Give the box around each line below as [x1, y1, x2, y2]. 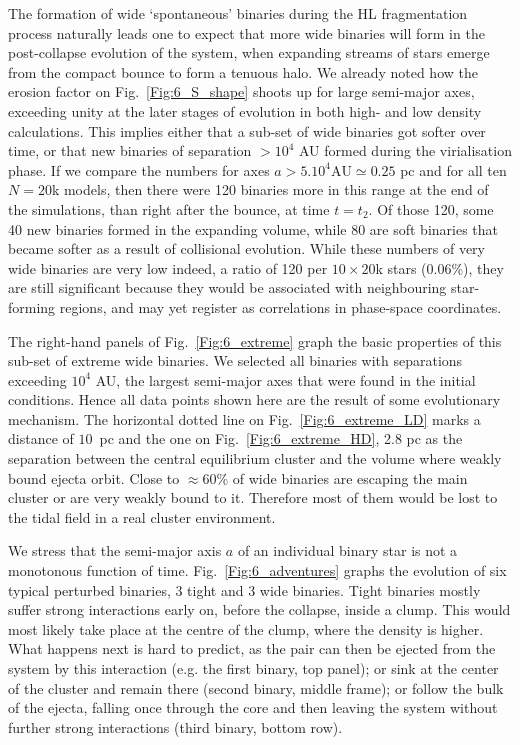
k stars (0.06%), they [375, 257, 504, 278]
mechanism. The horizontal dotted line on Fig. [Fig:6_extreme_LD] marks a [8, 408, 481, 429]
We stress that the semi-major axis [8, 540, 222, 561]
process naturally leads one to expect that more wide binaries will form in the [8, 22, 485, 43]
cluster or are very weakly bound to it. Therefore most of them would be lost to [8, 487, 498, 508]
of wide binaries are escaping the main [232, 467, 468, 488]
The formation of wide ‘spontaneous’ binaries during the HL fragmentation [8, 3, 468, 23]
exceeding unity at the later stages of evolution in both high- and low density [8, 100, 482, 121]
